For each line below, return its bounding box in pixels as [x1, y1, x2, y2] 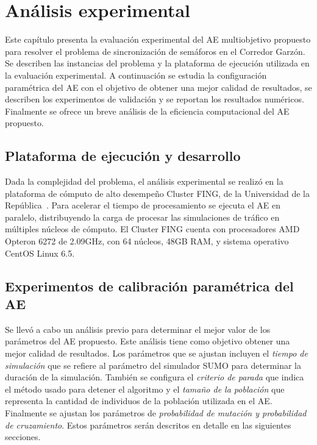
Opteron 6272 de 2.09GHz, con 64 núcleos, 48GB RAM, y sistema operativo [5, 235, 289, 247]
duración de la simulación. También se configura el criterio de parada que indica [5, 371, 304, 383]
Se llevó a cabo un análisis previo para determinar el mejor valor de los [5, 322, 271, 335]
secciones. [5, 430, 41, 443]
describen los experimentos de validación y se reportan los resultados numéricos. [5, 93, 304, 105]
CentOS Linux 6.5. [5, 246, 75, 259]
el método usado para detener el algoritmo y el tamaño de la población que [5, 382, 285, 395]
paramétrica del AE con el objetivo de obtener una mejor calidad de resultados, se [5, 80, 312, 93]
